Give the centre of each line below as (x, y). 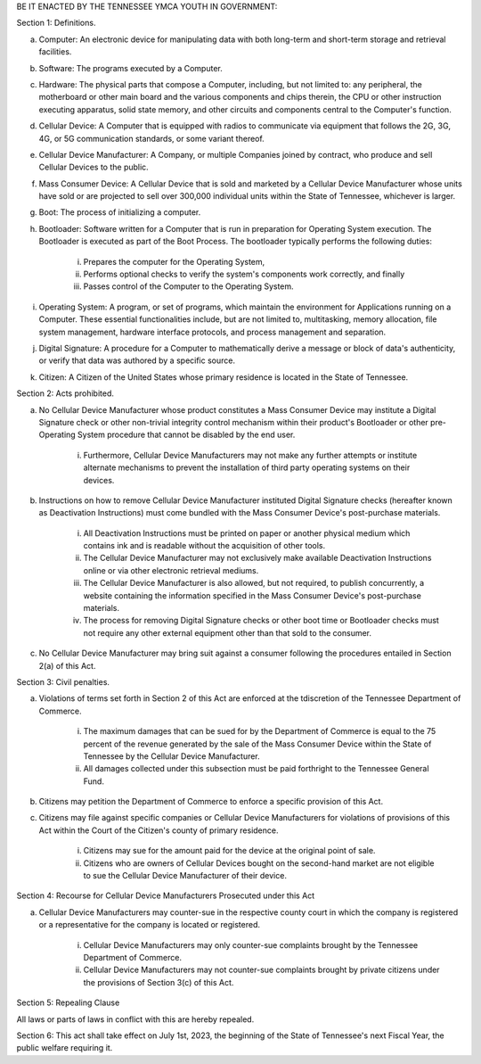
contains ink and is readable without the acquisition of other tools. (204, 546)
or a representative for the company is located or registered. (149, 925)
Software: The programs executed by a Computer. (130, 68)
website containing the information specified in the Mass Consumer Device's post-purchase (253, 595)
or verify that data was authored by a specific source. (137, 360)
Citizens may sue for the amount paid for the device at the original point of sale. (229, 851)
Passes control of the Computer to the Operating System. (188, 286)
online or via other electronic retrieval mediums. (171, 570)
